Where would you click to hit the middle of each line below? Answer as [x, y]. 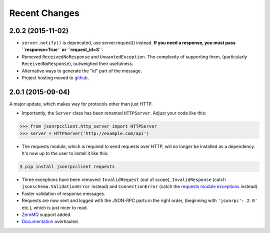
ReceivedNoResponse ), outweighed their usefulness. [77, 64]
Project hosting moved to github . [55, 78]
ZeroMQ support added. [47, 214]
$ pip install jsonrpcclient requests [67, 167]
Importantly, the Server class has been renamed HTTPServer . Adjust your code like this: [114, 113]
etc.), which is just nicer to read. [55, 207]
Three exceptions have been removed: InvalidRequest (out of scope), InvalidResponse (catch [124, 179]
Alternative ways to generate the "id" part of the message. [82, 70]
